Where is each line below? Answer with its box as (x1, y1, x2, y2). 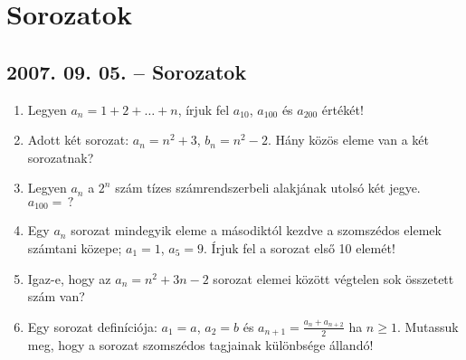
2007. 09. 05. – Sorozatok (6, 57, 247, 85)
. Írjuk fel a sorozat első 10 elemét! (204, 239, 395, 257)
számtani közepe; (27, 239, 122, 257)
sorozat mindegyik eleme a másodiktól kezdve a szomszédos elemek (71, 221, 442, 240)
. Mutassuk (396, 317, 459, 336)
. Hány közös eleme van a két (267, 130, 430, 149)
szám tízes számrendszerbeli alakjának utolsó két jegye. (115, 178, 421, 197)
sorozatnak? (27, 147, 94, 166)
